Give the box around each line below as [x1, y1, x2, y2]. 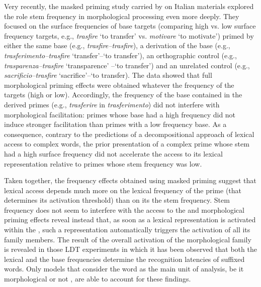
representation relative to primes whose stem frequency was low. [4, 158, 202, 169]
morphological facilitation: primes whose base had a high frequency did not [4, 109, 236, 119]
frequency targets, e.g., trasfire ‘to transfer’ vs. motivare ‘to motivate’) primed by [4, 30, 254, 41]
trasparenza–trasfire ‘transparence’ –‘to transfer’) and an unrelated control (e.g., [4, 60, 250, 70]
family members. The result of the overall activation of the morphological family [4, 234, 251, 244]
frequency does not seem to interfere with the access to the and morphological [4, 204, 244, 215]
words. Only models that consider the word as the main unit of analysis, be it [4, 263, 244, 274]
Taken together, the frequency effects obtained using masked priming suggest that [4, 175, 256, 186]
